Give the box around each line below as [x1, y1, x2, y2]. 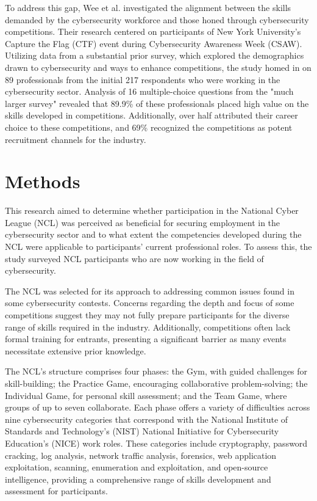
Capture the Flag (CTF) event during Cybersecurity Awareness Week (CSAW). [5, 37, 302, 49]
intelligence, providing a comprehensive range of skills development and [5, 472, 271, 485]
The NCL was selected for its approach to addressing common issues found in [5, 284, 294, 297]
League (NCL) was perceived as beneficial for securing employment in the [5, 216, 280, 229]
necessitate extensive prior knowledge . [5, 344, 146, 357]
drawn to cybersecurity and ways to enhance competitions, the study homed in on [5, 60, 312, 73]
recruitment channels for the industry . [5, 133, 146, 145]
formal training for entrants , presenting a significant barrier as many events [5, 332, 287, 345]
